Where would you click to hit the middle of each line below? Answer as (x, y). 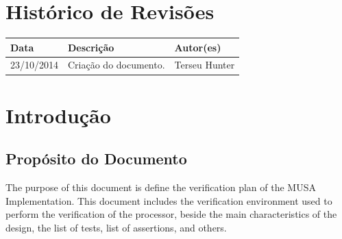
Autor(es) (198, 47)
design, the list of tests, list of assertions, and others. (116, 227)
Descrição (91, 47)
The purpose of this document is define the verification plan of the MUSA (161, 187)
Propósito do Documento (96, 159)
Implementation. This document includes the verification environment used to (169, 200)
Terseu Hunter (205, 65)
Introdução (58, 115)
